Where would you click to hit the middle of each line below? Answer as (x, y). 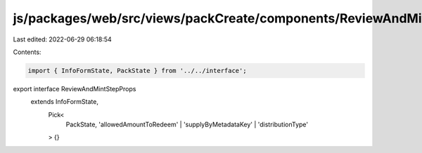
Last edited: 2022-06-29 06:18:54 (62, 39)
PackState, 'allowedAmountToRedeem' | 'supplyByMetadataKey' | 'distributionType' (187, 125)
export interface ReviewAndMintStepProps (75, 88)
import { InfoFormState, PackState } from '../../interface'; (137, 71)
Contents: (27, 52)
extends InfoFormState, (64, 102)
